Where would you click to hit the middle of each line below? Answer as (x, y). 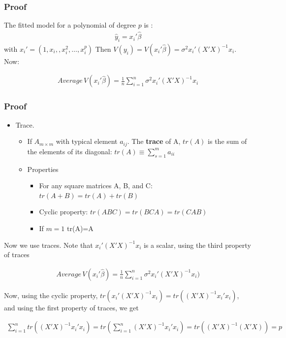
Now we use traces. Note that (48, 245)
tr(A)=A (80, 228)
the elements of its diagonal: (70, 151)
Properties (43, 169)
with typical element (87, 141)
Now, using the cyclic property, (51, 295)
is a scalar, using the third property (197, 245)
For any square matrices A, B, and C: (96, 186)
